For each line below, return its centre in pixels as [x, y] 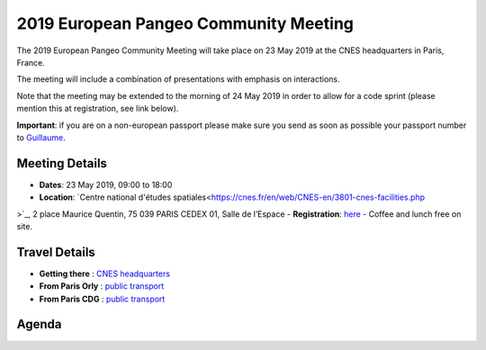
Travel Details [56, 252]
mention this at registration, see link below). [98, 109]
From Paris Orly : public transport [102, 286]
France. [31, 62]
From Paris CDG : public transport [102, 299]
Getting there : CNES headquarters [105, 274]
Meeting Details [62, 163]
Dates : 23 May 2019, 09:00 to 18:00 [106, 184]
